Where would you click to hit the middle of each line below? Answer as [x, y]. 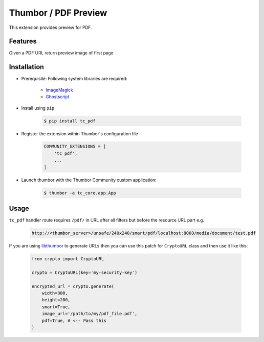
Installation [26, 67]
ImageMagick [59, 90]
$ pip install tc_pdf [70, 121]
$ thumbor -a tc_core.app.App [80, 193]
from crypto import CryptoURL [68, 259]
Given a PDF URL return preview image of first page [61, 53]
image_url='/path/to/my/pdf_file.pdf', [90, 314]
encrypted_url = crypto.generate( [73, 286]
